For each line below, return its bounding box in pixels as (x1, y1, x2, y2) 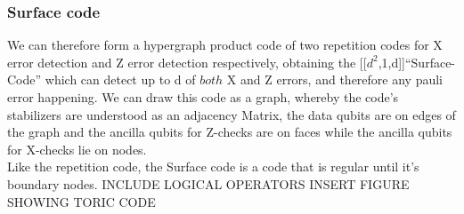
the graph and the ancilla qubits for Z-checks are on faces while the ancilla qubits (7, 123, 452, 141)
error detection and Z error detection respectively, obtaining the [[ (7, 52, 367, 71)
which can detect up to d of (45, 70, 196, 89)
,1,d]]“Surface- (378, 52, 456, 71)
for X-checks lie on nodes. (7, 139, 147, 158)
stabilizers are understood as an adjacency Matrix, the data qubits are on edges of (7, 105, 456, 123)
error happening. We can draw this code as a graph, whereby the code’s (7, 88, 399, 106)
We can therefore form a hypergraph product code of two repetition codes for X (7, 36, 443, 54)
